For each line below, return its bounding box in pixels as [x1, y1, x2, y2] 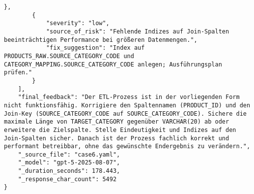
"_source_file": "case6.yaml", [18, 151, 120, 158]
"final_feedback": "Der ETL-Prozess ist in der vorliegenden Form [18, 94, 240, 101]
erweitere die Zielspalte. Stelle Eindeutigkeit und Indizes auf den [4, 126, 236, 133]
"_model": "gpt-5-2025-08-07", [18, 159, 120, 166]
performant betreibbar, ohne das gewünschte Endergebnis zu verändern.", [4, 143, 251, 150]
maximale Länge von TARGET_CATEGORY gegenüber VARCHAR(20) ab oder [4, 118, 229, 126]
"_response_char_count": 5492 [18, 175, 117, 183]
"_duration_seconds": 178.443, [18, 167, 120, 175]
